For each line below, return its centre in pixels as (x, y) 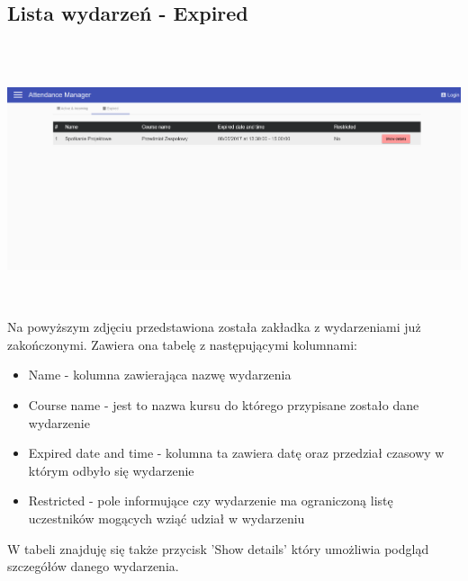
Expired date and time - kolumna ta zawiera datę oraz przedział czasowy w (236, 453)
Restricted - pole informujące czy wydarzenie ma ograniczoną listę (211, 501)
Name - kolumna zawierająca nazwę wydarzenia (160, 375)
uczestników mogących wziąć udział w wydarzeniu (166, 518)
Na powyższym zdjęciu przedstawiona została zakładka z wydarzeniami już (214, 327)
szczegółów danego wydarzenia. (93, 566)
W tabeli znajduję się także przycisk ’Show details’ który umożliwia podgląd (218, 548)
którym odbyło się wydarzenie (111, 470)
